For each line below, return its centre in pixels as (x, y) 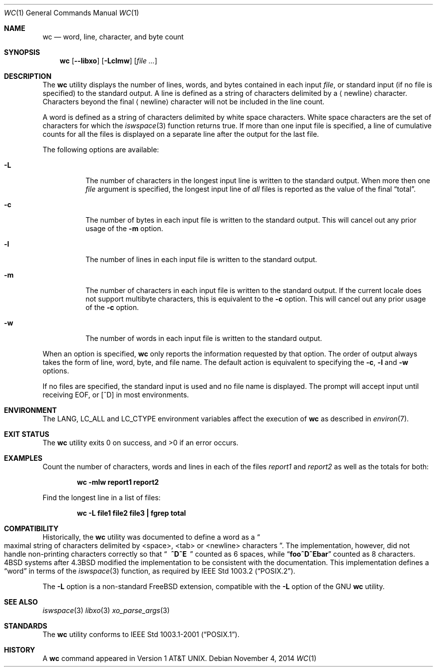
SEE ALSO (21, 602)
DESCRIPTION (28, 76)
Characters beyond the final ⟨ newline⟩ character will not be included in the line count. (184, 102)
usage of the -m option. (124, 228)
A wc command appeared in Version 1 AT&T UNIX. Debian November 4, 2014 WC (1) (180, 658)
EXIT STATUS (27, 434)
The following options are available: (101, 150)
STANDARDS (26, 626)
